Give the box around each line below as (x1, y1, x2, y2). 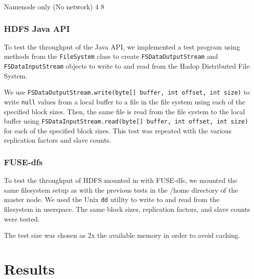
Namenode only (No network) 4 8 (4, 1, 104, 11)
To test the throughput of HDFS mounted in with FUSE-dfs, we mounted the (4, 175, 237, 185)
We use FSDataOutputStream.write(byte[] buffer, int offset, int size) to (4, 87, 250, 97)
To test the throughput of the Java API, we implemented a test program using (4, 41, 240, 51)
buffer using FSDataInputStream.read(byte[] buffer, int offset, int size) (4, 116, 249, 126)
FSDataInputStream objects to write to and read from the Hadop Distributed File (4, 61, 250, 71)
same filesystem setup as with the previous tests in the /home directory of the (4, 184, 238, 195)
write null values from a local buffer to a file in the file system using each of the (4, 96, 245, 106)
